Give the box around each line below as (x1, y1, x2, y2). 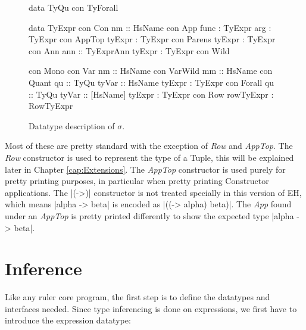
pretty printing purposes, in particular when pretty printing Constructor (5, 175, 269, 187)
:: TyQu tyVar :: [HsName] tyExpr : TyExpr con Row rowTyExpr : (29, 88, 274, 100)
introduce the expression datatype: (5, 314, 131, 326)
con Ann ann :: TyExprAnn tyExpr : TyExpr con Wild (29, 44, 230, 57)
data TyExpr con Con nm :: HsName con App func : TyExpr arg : (29, 21, 271, 33)
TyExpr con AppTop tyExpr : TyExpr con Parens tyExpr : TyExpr (29, 33, 276, 45)
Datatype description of (29, 119, 115, 132)
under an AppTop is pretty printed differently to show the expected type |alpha (5, 209, 294, 222)
